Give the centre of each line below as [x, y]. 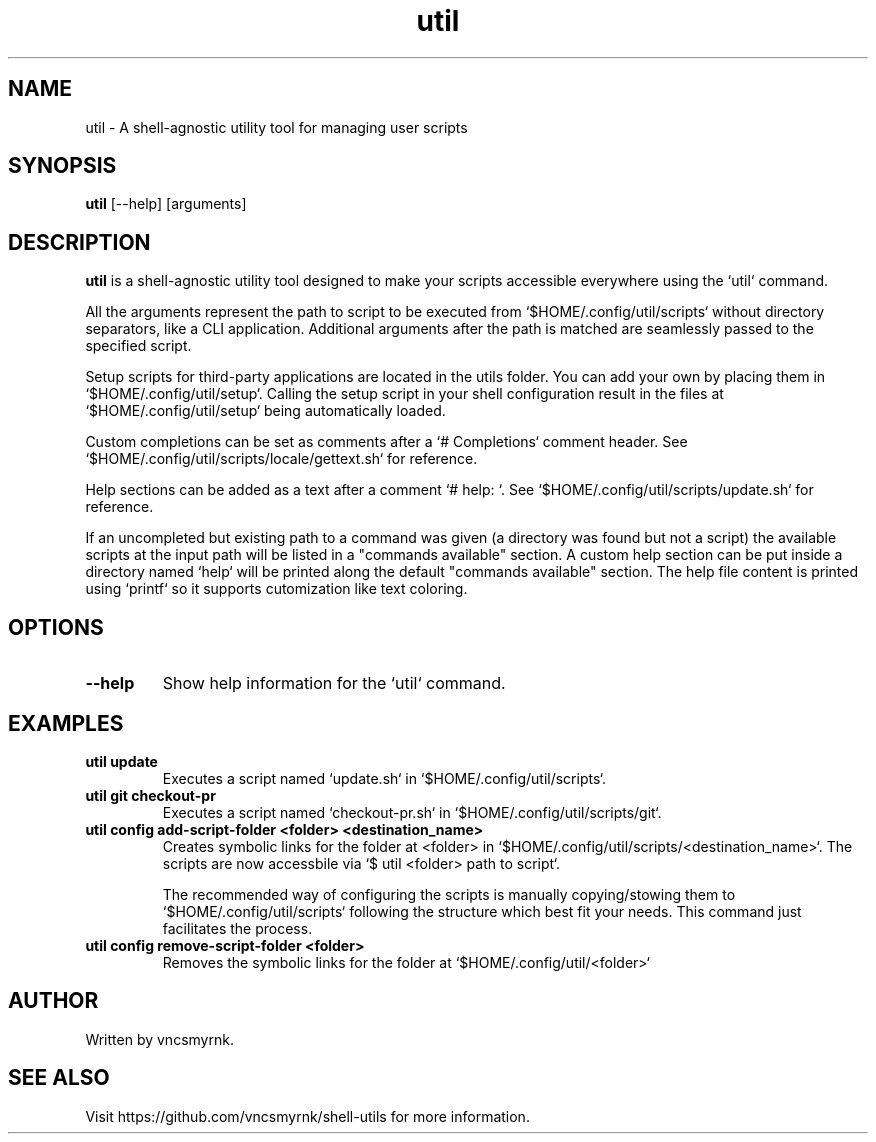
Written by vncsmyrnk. [159, 1039]
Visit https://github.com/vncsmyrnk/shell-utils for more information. [307, 1116]
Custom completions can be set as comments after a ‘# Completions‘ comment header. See [386, 442]
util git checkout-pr [150, 795]
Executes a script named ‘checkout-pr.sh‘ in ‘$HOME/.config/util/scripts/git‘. [412, 812]
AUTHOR [53, 1001]
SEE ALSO [59, 1078]
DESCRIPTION [79, 242]
